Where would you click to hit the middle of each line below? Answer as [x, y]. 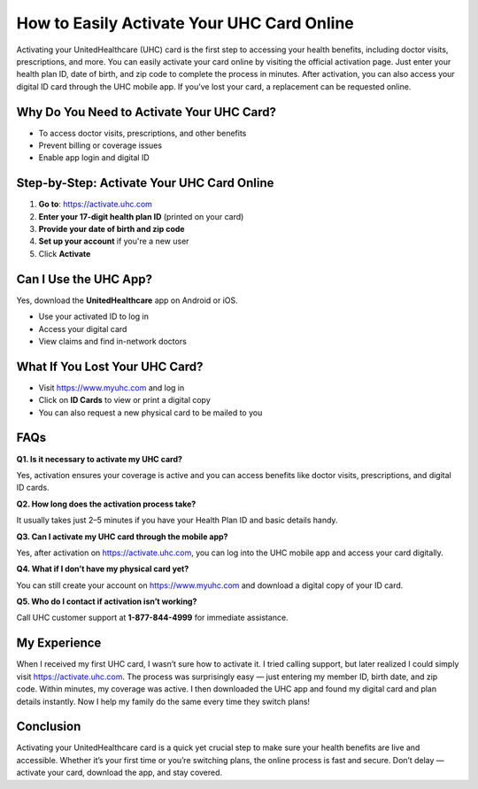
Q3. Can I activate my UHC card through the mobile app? [122, 537]
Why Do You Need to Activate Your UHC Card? [146, 112]
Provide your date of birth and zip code [112, 229]
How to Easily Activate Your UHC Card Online [185, 23]
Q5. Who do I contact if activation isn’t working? [107, 601]
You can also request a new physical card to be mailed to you [150, 413]
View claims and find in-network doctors [113, 341]
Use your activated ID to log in [94, 317]
